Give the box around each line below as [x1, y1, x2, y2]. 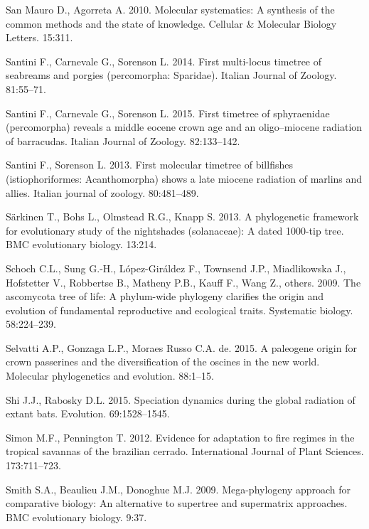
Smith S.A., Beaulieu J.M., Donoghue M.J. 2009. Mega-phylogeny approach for [6, 481, 351, 496]
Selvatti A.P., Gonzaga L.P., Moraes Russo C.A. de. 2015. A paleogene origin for [6, 340, 357, 355]
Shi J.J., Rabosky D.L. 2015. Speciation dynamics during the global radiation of [6, 392, 355, 407]
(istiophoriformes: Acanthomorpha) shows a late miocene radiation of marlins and [6, 171, 363, 186]
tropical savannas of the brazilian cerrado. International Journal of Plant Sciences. [6, 444, 364, 459]
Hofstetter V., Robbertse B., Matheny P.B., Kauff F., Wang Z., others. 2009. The [6, 274, 361, 289]
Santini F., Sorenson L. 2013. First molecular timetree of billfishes [6, 157, 293, 172]
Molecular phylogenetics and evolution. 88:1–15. [6, 368, 214, 383]
